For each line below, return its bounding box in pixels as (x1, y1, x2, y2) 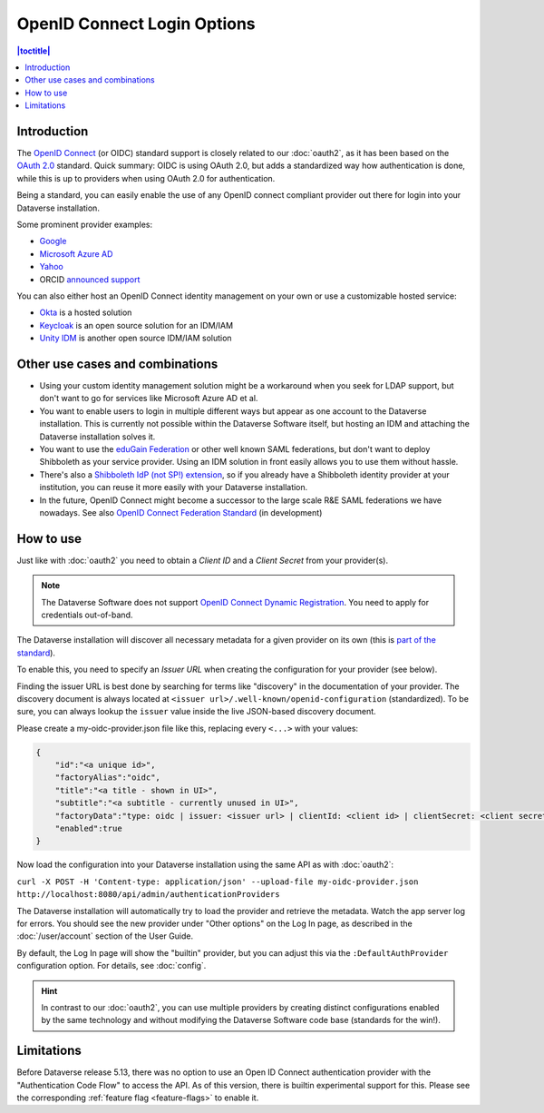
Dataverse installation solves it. (39, 431, 156, 442)
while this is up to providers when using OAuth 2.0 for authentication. (16, 172, 276, 183)
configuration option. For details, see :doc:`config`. (16, 960, 207, 971)
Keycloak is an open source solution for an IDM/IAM (39, 320, 234, 330)
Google (39, 236, 67, 247)
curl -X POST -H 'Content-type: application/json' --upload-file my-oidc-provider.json (16, 876, 419, 887)
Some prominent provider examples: (16, 219, 153, 230)
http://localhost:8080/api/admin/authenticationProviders (16, 890, 280, 900)
